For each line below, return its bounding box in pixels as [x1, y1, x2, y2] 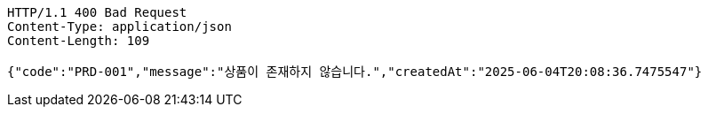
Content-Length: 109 [7, 34, 150, 48]
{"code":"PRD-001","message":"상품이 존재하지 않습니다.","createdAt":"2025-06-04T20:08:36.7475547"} [7, 65, 703, 79]
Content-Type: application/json [7, 19, 232, 34]
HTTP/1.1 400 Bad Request [7, 5, 187, 19]
